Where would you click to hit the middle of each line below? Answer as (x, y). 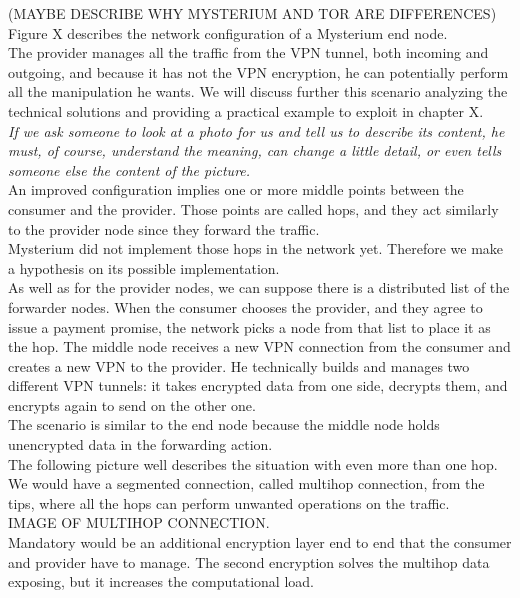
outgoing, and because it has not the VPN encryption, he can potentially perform (258, 71)
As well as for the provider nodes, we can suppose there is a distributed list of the (259, 287)
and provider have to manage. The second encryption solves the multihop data (249, 561)
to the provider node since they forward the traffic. (164, 228)
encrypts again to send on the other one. (132, 404)
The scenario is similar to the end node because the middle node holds (224, 424)
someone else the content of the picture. (129, 169)
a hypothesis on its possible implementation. (144, 267)
